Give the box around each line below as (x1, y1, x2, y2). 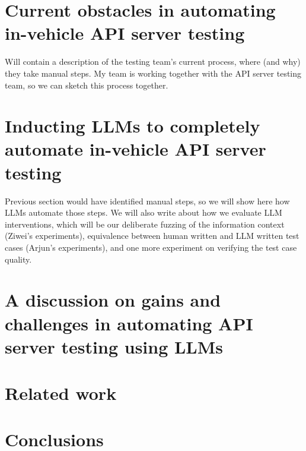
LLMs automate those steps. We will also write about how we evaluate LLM (5, 206, 282, 219)
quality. (5, 253, 32, 265)
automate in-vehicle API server (5, 137, 266, 161)
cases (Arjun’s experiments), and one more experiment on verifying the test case (5, 241, 297, 253)
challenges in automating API (5, 311, 253, 335)
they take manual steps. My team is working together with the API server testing (5, 67, 302, 79)
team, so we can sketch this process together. (5, 78, 168, 91)
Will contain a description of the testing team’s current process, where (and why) (5, 55, 301, 68)
